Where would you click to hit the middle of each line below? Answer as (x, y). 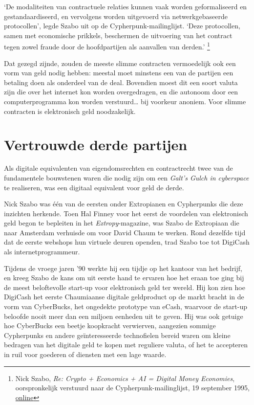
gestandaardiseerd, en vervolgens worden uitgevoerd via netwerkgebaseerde (116, 16)
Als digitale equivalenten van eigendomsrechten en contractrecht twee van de (118, 168)
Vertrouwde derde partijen (96, 145)
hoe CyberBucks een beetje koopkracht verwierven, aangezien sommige (110, 326)
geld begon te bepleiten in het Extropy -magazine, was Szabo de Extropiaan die (122, 223)
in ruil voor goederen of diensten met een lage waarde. (85, 354)
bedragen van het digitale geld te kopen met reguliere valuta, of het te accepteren (126, 345)
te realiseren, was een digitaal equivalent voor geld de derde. (94, 187)
